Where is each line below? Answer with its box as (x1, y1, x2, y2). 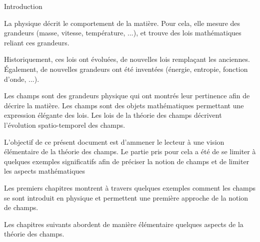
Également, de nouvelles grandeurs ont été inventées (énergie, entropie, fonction (4, 63, 248, 74)
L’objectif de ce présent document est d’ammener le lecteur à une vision (4, 136, 224, 147)
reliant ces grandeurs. (4, 37, 69, 47)
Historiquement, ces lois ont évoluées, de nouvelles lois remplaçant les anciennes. (4, 54, 250, 64)
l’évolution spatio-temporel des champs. (4, 119, 125, 130)
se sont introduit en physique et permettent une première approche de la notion (4, 192, 248, 203)
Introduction (4, 1, 42, 11)
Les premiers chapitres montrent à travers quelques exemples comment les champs (4, 182, 255, 193)
